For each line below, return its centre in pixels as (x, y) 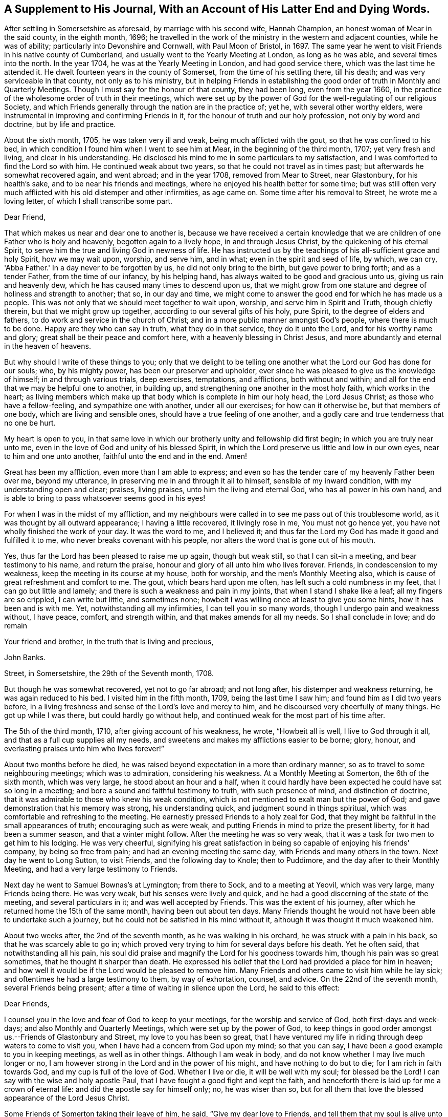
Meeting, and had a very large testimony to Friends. (91, 869)
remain (16, 626)
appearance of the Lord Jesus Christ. (67, 1098)
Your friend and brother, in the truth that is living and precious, (109, 642)
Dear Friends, (27, 1004)
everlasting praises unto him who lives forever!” (84, 749)
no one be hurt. (30, 423)
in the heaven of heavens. (48, 346)
